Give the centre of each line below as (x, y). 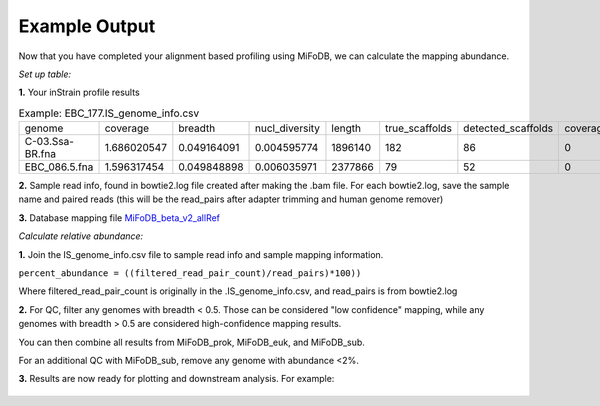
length (346, 128)
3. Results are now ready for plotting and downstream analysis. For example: (176, 379)
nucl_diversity (287, 128)
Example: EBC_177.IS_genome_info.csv (109, 113)
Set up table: (45, 74)
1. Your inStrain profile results (79, 92)
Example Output (87, 26)
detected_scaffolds (508, 128)
